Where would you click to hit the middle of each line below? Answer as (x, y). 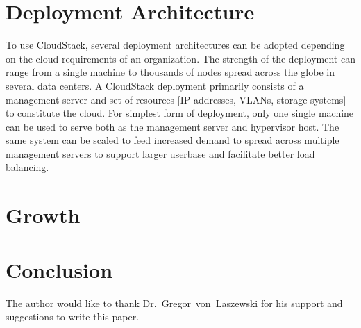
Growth (43, 215)
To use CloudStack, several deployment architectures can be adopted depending (175, 45)
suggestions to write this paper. (73, 317)
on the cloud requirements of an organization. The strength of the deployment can (180, 58)
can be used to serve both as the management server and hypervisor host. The (173, 126)
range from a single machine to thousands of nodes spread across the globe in (170, 72)
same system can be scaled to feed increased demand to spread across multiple (173, 140)
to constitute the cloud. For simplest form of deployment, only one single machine (180, 113)
